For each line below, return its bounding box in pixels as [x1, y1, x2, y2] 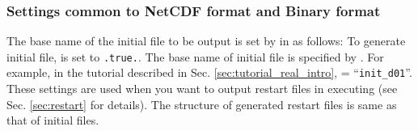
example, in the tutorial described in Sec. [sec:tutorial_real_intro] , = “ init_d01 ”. [6, 64, 412, 81]
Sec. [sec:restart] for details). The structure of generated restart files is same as [6, 95, 397, 112]
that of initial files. [6, 112, 99, 129]
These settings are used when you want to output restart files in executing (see [6, 80, 398, 97]
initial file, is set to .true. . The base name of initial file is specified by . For [6, 48, 384, 65]
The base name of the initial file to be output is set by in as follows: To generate [6, 32, 406, 49]
